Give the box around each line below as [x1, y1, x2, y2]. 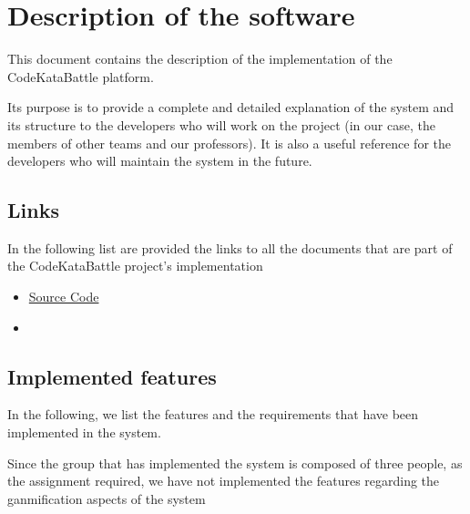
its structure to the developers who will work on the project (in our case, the [7, 115, 435, 134]
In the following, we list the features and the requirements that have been [7, 405, 419, 424]
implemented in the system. [7, 423, 161, 442]
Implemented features [7, 362, 217, 390]
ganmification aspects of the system [7, 488, 206, 508]
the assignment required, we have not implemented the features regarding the [7, 471, 440, 490]
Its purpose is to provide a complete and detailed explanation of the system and [7, 98, 455, 117]
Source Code [28, 287, 99, 306]
